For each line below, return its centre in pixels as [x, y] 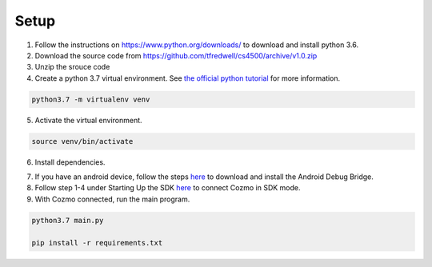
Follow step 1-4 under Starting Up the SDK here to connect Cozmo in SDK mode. [168, 188]
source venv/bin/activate [82, 141]
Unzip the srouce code [72, 67]
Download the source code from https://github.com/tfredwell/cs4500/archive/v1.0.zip [176, 55]
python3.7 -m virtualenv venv [91, 99]
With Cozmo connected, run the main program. [112, 199]
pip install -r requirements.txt [97, 243]
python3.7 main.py [68, 220]
